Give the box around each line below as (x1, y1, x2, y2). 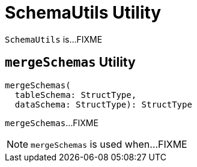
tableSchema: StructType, (14, 90, 137, 100)
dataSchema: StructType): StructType (14, 99, 192, 109)
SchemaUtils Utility (5, 2, 162, 23)
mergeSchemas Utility (5, 55, 136, 70)
